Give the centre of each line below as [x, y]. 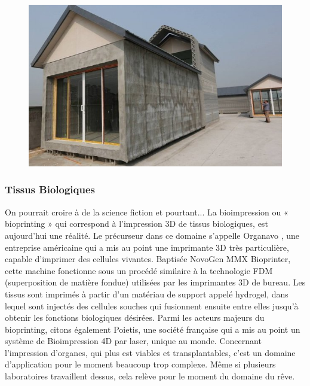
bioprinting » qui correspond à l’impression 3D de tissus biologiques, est [136, 224]
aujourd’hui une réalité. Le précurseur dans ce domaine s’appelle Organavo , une [152, 235]
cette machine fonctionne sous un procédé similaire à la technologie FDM [139, 270]
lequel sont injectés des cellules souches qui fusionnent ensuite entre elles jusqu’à [152, 306]
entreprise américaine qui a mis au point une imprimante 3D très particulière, [147, 247]
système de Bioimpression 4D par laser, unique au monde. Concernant [133, 341]
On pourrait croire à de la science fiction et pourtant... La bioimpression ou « [147, 212]
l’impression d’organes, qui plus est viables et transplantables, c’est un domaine [150, 352]
